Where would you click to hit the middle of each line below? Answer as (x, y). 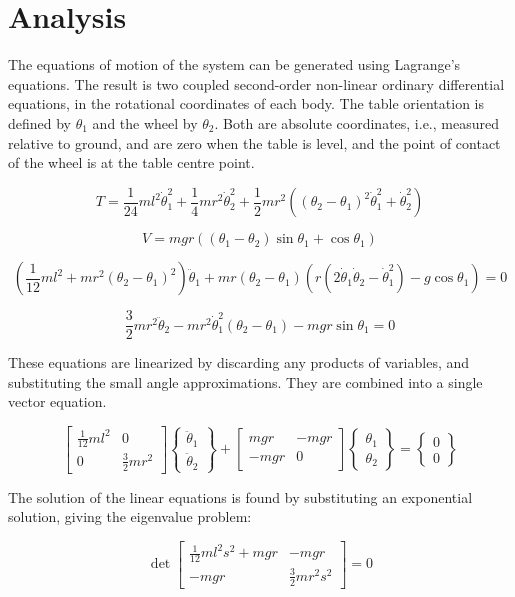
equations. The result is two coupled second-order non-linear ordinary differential (256, 83)
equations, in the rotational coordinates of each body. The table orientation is (246, 103)
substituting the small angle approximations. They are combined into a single (245, 381)
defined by (40, 122)
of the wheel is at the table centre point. (131, 162)
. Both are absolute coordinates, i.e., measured (356, 122)
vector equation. (57, 401)
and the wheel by (145, 122)
